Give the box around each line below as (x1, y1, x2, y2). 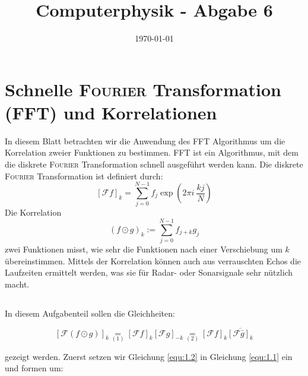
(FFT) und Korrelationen (5, 100, 217, 124)
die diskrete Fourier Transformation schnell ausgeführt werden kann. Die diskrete (5, 158, 303, 170)
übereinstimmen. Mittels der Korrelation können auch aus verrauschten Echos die (5, 254, 301, 267)
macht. (5, 277, 30, 290)
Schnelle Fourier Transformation (5, 77, 281, 101)
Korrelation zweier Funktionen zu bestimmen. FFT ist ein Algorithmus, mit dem (5, 146, 299, 159)
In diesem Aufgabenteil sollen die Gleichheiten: (5, 307, 175, 319)
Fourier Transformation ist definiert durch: (5, 169, 163, 182)
